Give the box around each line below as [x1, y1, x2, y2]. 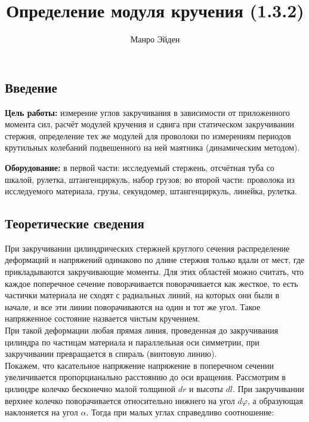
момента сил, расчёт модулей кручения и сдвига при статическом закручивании [5, 118, 295, 130]
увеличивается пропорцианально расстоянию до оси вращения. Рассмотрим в [5, 371, 286, 383]
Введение [5, 78, 57, 96]
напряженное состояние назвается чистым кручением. [5, 312, 200, 325]
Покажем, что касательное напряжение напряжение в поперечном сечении [5, 359, 274, 371]
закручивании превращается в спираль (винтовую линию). [5, 347, 217, 360]
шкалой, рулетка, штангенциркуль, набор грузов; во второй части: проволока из [5, 173, 295, 185]
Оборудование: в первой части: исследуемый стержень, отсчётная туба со [5, 161, 274, 173]
